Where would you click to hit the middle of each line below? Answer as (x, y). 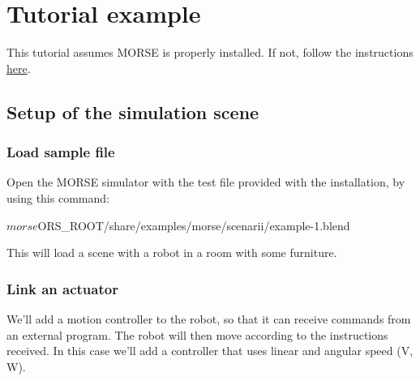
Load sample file (61, 152)
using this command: (58, 197)
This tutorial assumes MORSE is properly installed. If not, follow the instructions (210, 52)
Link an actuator (62, 288)
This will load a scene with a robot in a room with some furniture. (172, 253)
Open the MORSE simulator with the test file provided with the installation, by (206, 182)
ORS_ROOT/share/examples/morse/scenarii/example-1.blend (194, 225)
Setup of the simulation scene (133, 111)
